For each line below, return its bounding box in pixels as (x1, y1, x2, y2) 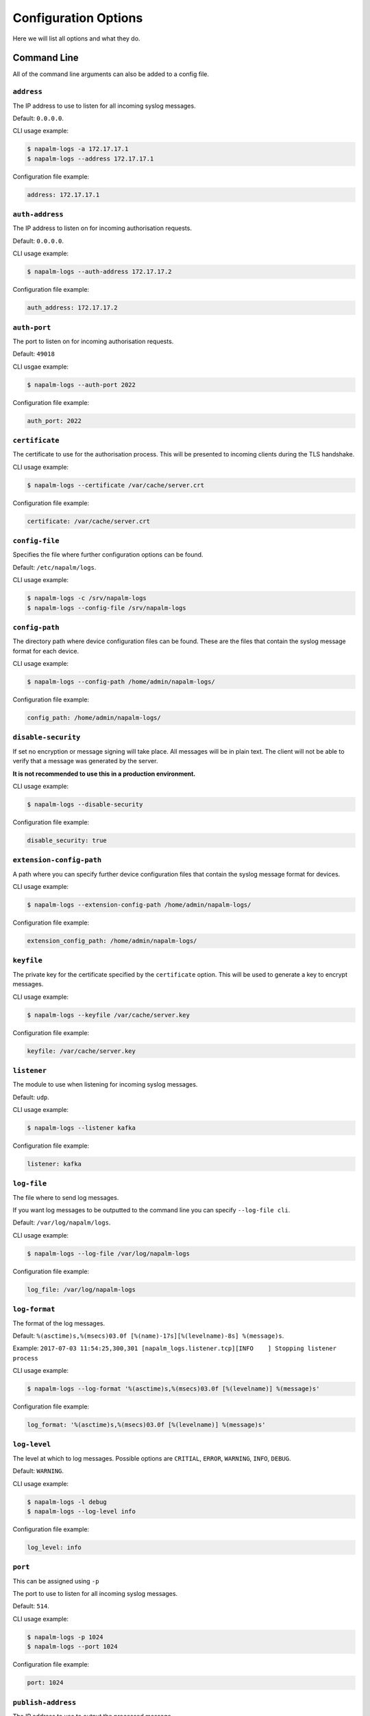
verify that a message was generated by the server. (12, 757, 158, 765)
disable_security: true (27, 836, 108, 844)
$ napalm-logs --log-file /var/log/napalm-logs (27, 1249, 190, 1257)
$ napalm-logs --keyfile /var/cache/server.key (27, 1011, 190, 1019)
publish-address (12, 1697, 77, 1707)
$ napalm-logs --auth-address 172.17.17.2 (27, 268, 172, 276)
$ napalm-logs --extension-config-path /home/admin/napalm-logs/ (27, 901, 251, 909)
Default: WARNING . (12, 1467, 64, 1475)
